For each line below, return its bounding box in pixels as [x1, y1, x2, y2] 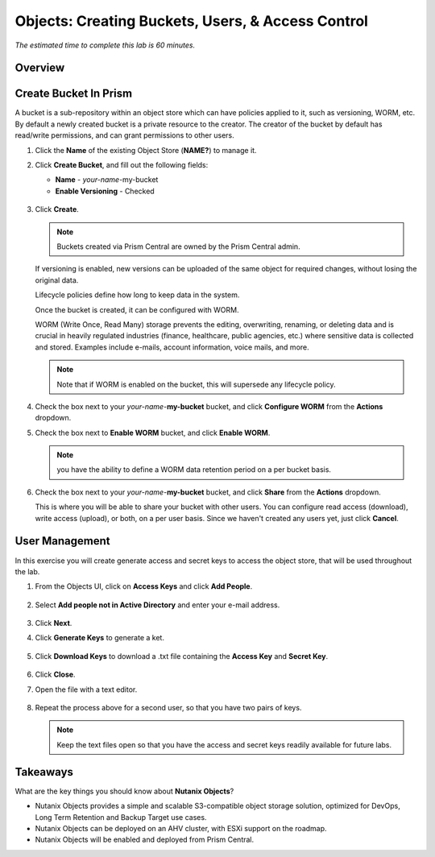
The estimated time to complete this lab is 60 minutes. [14, 40, 196, 50]
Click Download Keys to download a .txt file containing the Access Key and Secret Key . [35, 651, 329, 660]
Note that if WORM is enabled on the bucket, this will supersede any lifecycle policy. [56, 379, 336, 389]
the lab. [14, 566, 40, 576]
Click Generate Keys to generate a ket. [35, 633, 165, 643]
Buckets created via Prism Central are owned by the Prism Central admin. [56, 242, 301, 251]
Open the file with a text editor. [35, 685, 138, 694]
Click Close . [35, 669, 76, 680]
